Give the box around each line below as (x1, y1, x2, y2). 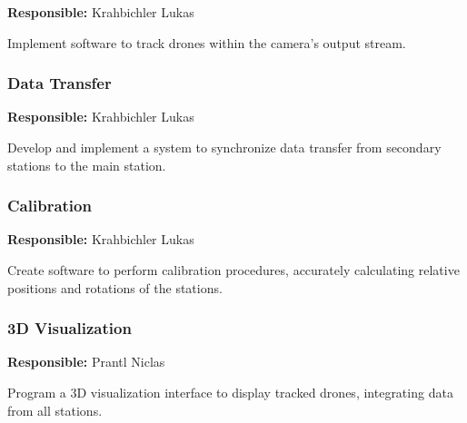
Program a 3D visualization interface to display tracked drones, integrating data (7, 383, 453, 401)
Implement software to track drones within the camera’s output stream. (7, 33, 406, 52)
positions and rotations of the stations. (7, 278, 223, 297)
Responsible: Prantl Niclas (7, 352, 165, 371)
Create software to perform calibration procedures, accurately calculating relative (7, 261, 460, 279)
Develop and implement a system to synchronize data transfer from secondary (7, 138, 442, 156)
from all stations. (7, 400, 103, 419)
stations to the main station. (7, 155, 166, 174)
